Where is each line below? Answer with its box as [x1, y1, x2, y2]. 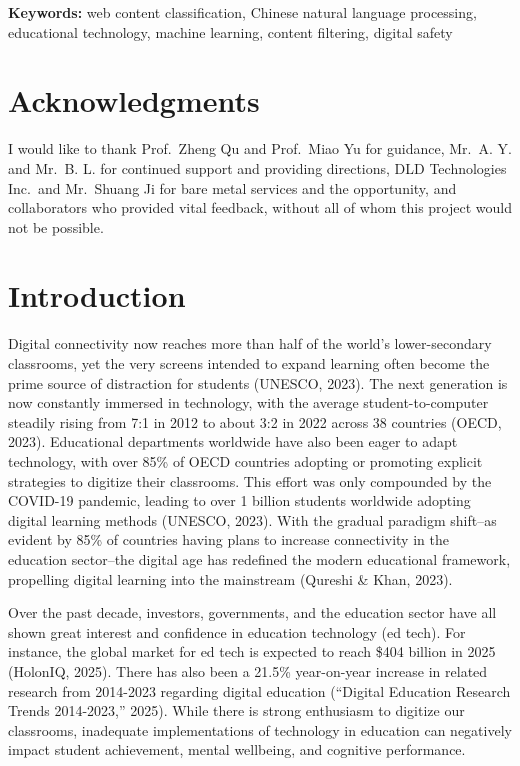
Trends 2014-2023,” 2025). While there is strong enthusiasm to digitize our [8, 700, 465, 721]
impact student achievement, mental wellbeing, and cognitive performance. [8, 739, 466, 760]
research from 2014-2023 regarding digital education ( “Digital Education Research [8, 680, 511, 701]
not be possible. [8, 216, 104, 237]
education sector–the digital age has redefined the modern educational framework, [8, 548, 511, 569]
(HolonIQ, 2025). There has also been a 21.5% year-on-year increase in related [8, 660, 488, 681]
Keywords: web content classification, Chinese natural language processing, [8, 2, 477, 22]
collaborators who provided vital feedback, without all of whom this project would [8, 197, 512, 218]
